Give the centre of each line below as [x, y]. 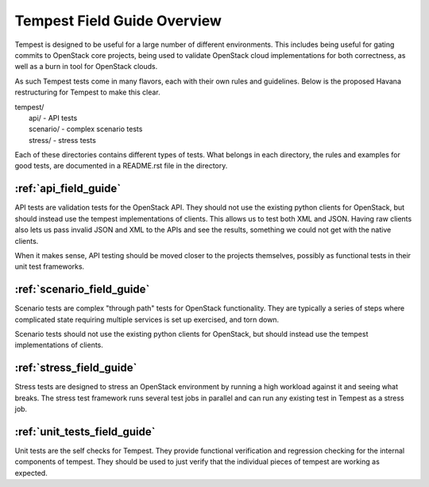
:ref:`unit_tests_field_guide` [85, 432]
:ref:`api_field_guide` [68, 189]
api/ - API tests [53, 118]
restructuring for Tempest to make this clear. [87, 92]
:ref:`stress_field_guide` [76, 368]
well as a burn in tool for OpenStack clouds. [86, 67]
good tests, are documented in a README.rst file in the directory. [121, 166]
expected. [31, 473]
